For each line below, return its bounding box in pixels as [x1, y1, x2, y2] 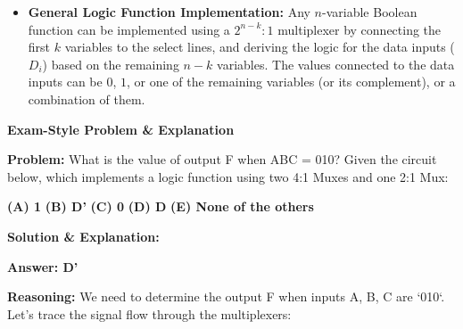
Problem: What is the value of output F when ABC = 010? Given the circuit [7, 150, 437, 169]
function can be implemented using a [28, 20, 230, 38]
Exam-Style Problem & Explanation [7, 119, 235, 138]
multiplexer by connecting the [277, 20, 442, 38]
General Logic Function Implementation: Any [28, 3, 310, 21]
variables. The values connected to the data [217, 54, 455, 73]
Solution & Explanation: [7, 226, 160, 245]
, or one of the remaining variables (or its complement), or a [126, 72, 456, 91]
